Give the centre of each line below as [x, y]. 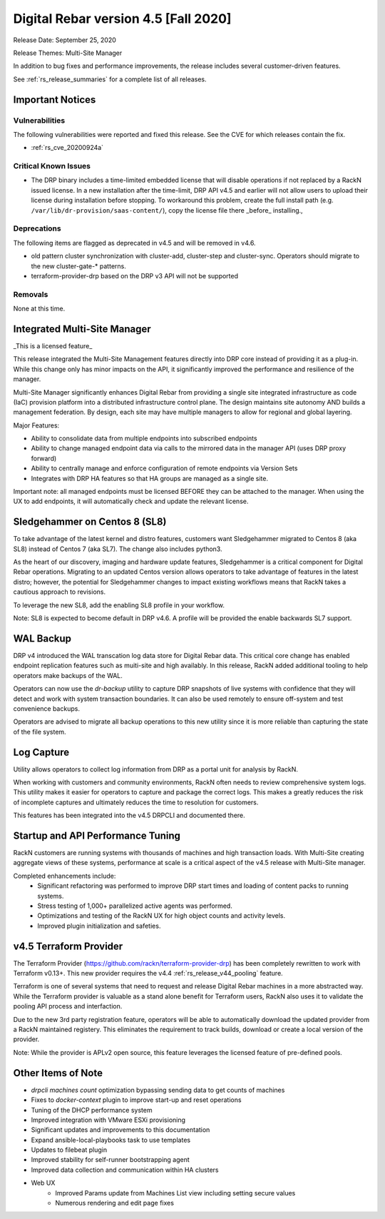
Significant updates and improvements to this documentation [120, 1130]
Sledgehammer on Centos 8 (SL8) [90, 522]
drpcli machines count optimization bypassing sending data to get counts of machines [158, 1090]
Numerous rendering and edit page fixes [115, 1203]
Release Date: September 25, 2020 [65, 40]
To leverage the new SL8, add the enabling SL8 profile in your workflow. [119, 605]
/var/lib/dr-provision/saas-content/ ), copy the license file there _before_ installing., [167, 210]
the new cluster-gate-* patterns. [78, 266]
